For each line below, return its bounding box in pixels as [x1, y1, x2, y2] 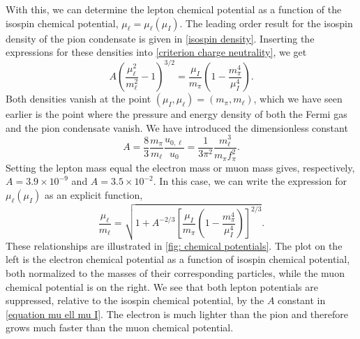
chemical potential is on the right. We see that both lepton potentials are [6, 279, 318, 294]
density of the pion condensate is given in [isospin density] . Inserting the [6, 31, 315, 45]
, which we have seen [253, 91, 343, 106]
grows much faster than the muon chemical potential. [6, 320, 234, 335]
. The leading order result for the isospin [179, 15, 353, 30]
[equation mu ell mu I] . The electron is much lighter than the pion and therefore [6, 306, 349, 321]
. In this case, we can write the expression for [153, 174, 347, 188]
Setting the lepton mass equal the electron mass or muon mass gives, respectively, [6, 160, 355, 174]
